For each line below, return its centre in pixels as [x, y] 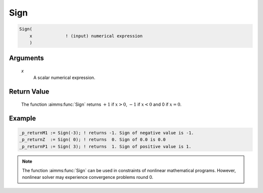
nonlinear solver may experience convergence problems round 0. [88, 177]
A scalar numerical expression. [64, 77]
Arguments [27, 58]
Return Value [29, 92]
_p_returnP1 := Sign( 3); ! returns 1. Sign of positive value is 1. [105, 146]
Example [22, 118]
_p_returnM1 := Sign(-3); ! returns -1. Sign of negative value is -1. [107, 133]
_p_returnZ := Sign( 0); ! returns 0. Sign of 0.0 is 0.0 [93, 140]
